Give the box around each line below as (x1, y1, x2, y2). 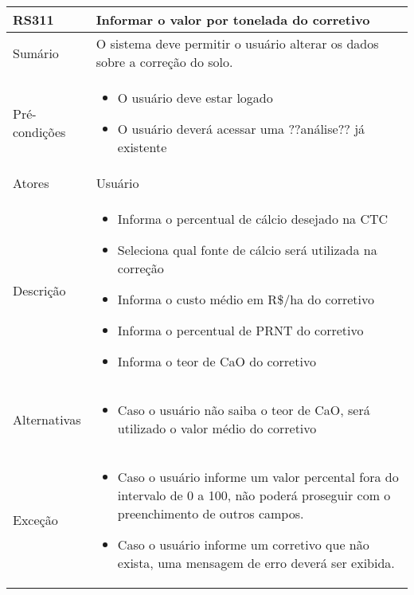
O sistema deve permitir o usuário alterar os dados (96, 34, 379, 53)
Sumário (13, 43, 59, 62)
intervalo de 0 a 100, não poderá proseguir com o (117, 486, 391, 504)
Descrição (13, 280, 66, 299)
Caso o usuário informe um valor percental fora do (117, 468, 399, 486)
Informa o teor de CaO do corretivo (117, 352, 316, 370)
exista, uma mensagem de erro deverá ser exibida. (117, 554, 395, 572)
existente (117, 138, 167, 156)
